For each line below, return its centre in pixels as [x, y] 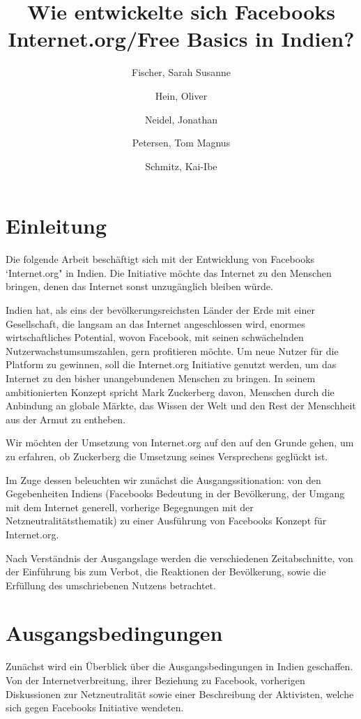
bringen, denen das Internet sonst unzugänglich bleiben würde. [139, 286]
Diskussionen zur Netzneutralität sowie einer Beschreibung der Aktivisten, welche [180, 694]
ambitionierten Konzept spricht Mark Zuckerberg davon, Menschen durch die [170, 392]
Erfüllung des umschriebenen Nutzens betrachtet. [111, 585]
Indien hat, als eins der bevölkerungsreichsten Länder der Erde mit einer [160, 310]
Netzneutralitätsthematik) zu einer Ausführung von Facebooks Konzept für [166, 521]
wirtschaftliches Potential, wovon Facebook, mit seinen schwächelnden [155, 337]
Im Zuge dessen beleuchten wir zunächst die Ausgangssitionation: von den [163, 479]
